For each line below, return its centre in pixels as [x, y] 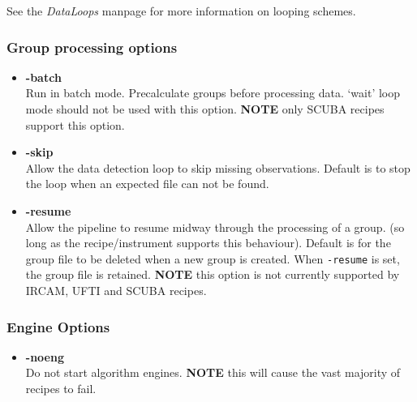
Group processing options [92, 47]
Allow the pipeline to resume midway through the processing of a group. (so [215, 227]
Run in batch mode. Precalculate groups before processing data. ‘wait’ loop [213, 93]
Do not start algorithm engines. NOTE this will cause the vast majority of [213, 372]
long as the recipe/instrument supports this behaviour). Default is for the [208, 243]
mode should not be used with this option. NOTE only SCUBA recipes [205, 109]
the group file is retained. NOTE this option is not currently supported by [213, 274]
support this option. [75, 124]
